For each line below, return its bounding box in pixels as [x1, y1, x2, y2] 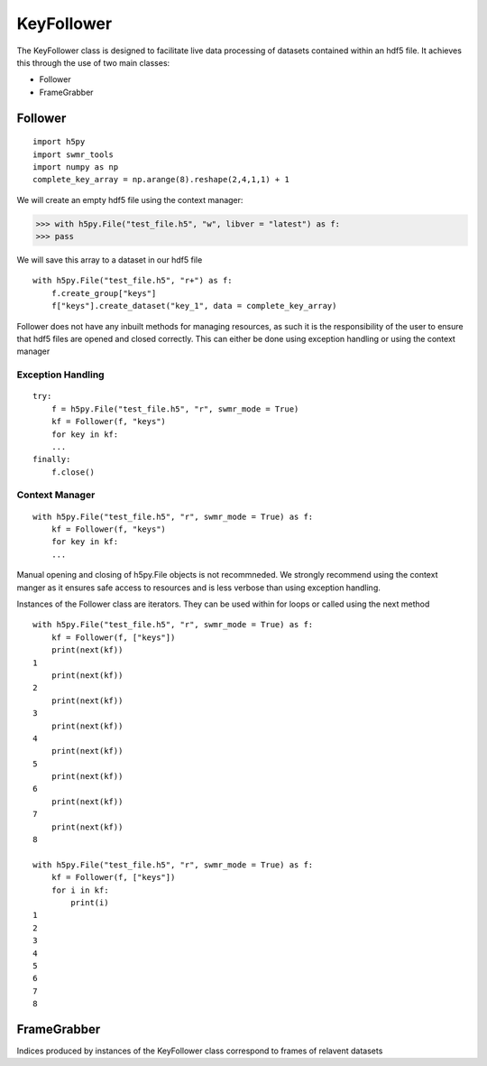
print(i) [70, 897, 109, 907]
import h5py [32, 136, 86, 147]
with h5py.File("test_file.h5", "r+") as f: [32, 275, 234, 286]
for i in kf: [51, 885, 109, 895]
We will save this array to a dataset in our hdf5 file [16, 255, 203, 265]
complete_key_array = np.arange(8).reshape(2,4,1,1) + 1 [32, 174, 290, 185]
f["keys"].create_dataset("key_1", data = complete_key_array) [51, 301, 337, 311]
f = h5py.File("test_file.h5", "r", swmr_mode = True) [51, 403, 299, 414]
